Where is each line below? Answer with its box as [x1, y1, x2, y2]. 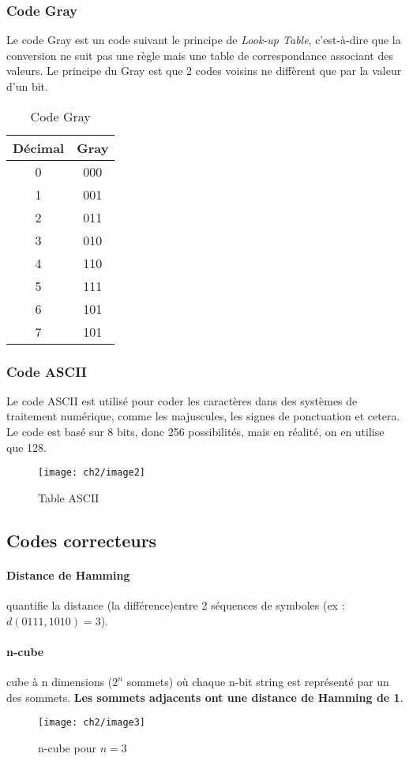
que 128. [6, 438, 47, 455]
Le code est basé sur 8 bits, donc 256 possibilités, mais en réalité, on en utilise [6, 423, 385, 439]
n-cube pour [38, 739, 96, 755]
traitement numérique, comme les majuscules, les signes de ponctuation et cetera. [6, 408, 400, 424]
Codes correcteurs [6, 528, 157, 552]
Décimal [13, 138, 65, 157]
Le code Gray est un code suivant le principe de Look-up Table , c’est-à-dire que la [6, 32, 401, 48]
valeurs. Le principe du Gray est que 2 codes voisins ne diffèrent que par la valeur [6, 62, 402, 79]
